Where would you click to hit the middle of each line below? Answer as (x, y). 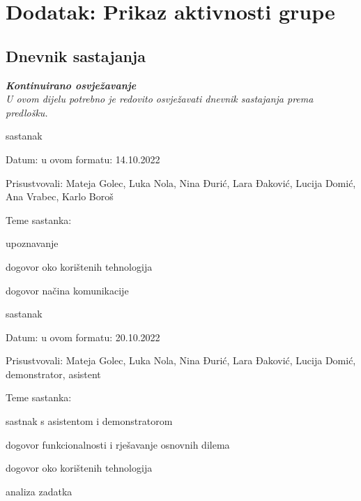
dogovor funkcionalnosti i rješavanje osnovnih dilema (118, 444)
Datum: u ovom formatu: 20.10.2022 (83, 337)
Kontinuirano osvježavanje (71, 85)
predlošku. (27, 112)
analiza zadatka (39, 491)
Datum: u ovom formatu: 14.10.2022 (83, 159)
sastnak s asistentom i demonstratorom (89, 421)
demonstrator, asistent (53, 374)
